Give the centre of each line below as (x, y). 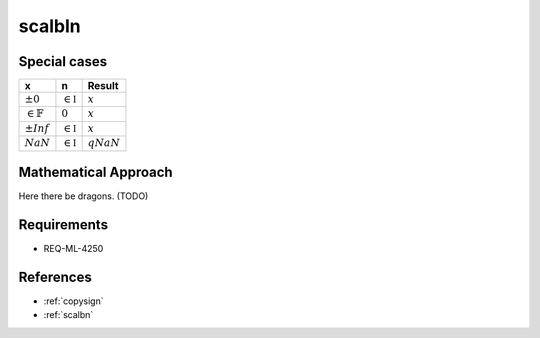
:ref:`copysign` (73, 301)
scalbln (49, 26)
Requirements (63, 224)
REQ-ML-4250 (73, 249)
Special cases (63, 61)
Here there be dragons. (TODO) (83, 196)
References (55, 276)
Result (103, 86)
